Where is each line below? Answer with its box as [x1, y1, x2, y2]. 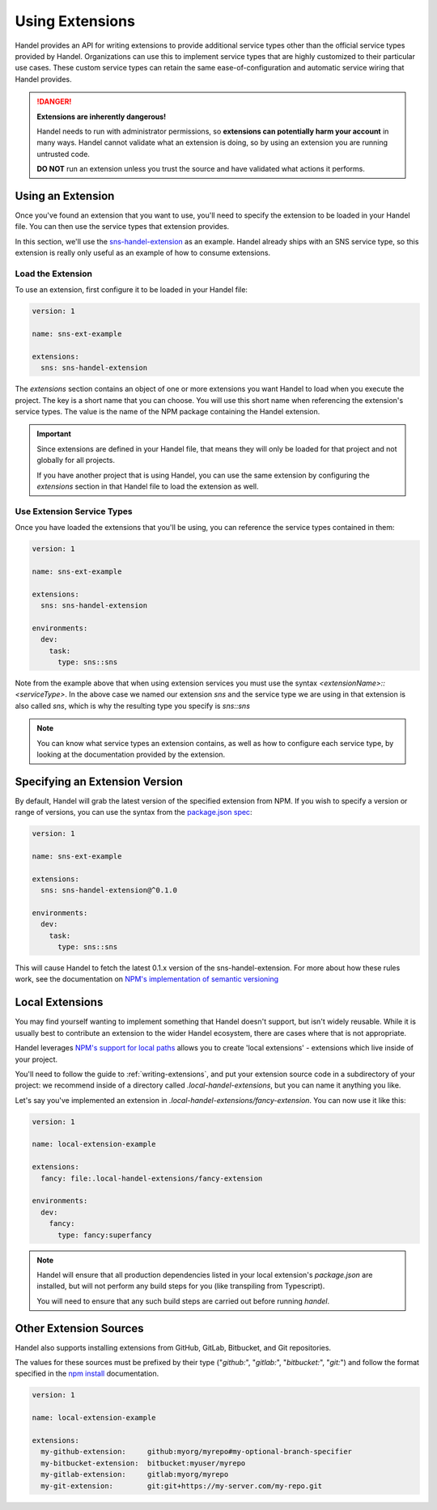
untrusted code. [36, 149, 91, 159]
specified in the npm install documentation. [15, 1368, 159, 1379]
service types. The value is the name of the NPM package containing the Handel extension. [15, 406, 320, 416]
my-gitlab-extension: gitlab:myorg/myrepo [40, 1470, 229, 1479]
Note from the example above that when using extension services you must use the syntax [15, 678, 318, 688]
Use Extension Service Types [15, 506, 133, 517]
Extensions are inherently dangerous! [36, 112, 167, 121]
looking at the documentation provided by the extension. [36, 749, 226, 759]
